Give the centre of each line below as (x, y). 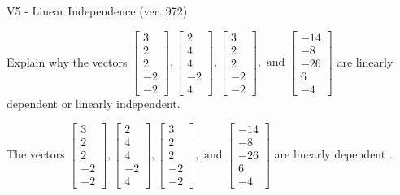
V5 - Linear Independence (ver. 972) (97, 11)
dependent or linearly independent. (93, 103)
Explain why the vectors (67, 61)
